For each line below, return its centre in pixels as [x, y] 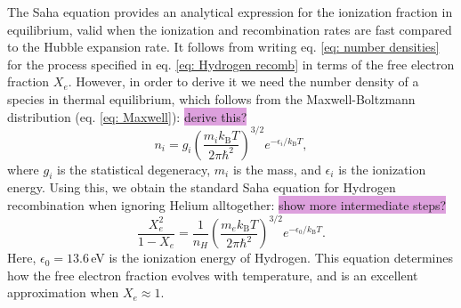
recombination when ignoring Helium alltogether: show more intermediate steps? [227, 205]
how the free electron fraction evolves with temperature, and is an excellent [213, 275]
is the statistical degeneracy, [134, 169]
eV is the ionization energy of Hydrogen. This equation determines [272, 258]
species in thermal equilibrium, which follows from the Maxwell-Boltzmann [211, 98]
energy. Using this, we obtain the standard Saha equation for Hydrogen [202, 187]
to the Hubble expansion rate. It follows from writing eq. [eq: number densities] [223, 47]
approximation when [63, 292]
